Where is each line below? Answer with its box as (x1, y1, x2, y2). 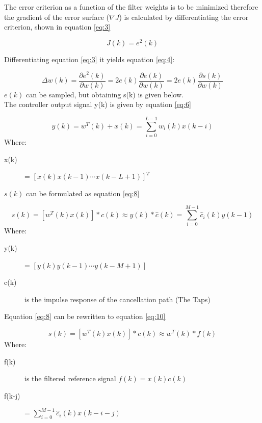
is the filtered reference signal (24, 373, 116, 384)
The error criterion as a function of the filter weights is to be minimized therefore (4, 2, 258, 12)
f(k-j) (4, 390, 20, 401)
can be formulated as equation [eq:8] (26, 188, 140, 198)
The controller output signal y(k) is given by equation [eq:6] (4, 99, 191, 110)
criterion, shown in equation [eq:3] (4, 21, 111, 32)
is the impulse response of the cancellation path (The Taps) (24, 294, 211, 304)
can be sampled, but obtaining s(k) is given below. (25, 89, 184, 99)
